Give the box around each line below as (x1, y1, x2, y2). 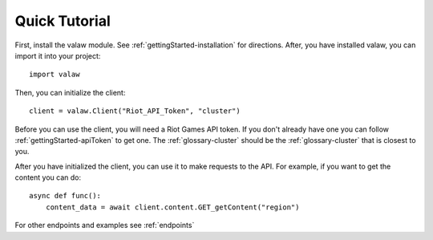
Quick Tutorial (14, 12, 111, 30)
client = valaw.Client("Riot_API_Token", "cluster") (29, 107, 241, 116)
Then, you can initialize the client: (14, 87, 126, 97)
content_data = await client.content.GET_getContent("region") (45, 202, 300, 212)
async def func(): (29, 191, 102, 201)
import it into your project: (14, 51, 101, 60)
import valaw (29, 70, 80, 79)
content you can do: (14, 173, 82, 182)
